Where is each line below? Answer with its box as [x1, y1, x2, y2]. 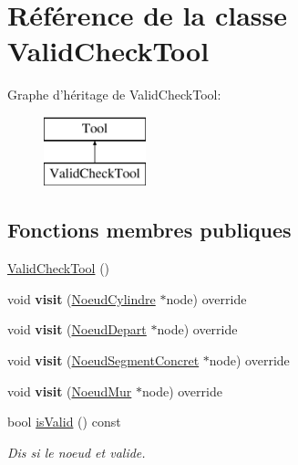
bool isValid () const [7, 412, 121, 431]
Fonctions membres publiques [7, 216, 292, 244]
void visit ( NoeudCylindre [7, 289, 156, 308]
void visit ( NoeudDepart [7, 320, 147, 339]
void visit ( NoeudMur [7, 381, 132, 400]
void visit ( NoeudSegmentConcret [7, 351, 200, 370]
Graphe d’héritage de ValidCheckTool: [7, 85, 221, 104]
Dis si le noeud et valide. [7, 442, 146, 461]
